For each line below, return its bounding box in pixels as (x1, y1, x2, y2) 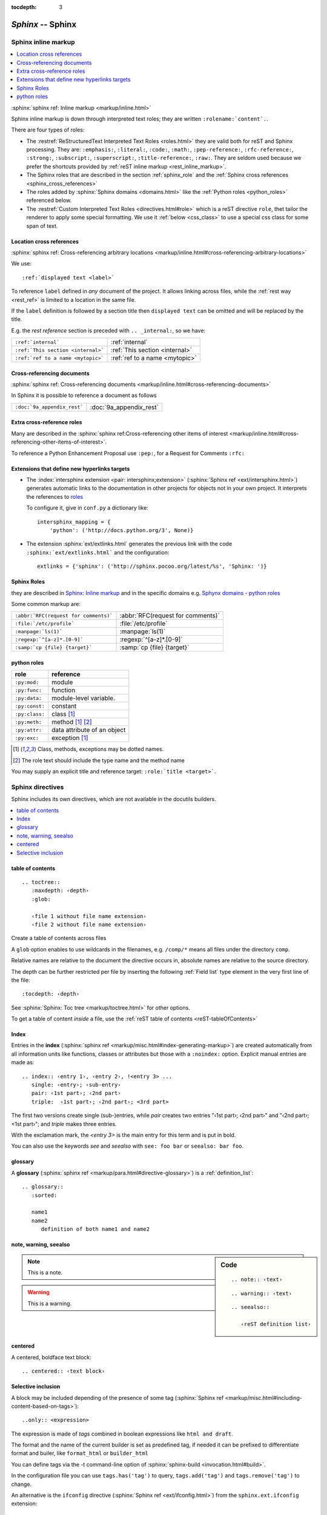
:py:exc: (15, 734, 39, 741)
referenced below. (26, 197, 72, 204)
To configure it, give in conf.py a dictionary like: (26, 504, 148, 511)
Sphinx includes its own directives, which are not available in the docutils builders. (11, 796, 216, 803)
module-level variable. (51, 694, 115, 702)
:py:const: (15, 703, 45, 709)
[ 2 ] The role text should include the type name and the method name (13, 756, 185, 764)
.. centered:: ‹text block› (22, 1368, 105, 1375)
